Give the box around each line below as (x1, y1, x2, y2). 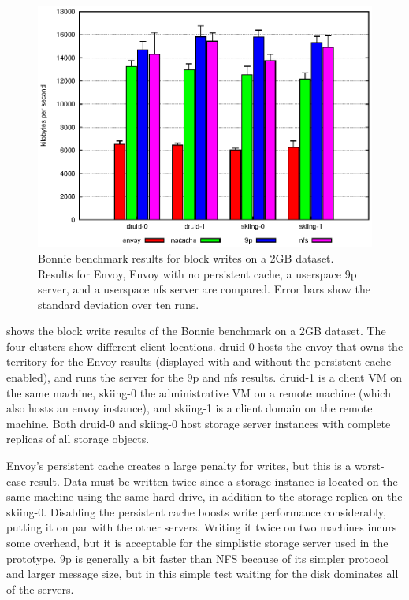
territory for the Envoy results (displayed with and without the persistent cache (6, 353, 392, 370)
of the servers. (6, 580, 74, 597)
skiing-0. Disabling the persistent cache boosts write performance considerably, (6, 503, 386, 520)
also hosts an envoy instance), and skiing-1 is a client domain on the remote (6, 400, 373, 416)
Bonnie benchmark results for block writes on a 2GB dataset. (38, 249, 334, 266)
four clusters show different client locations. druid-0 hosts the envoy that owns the (6, 337, 403, 354)
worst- (354, 457, 385, 474)
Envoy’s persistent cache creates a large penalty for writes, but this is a (6, 457, 351, 474)
